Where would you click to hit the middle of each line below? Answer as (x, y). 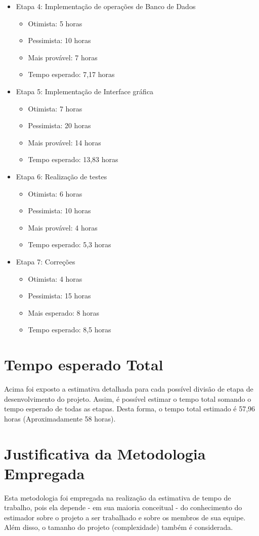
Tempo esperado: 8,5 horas (70, 330)
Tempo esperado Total (84, 365)
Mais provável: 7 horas (63, 57)
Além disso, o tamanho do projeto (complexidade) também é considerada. (119, 527)
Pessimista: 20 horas (59, 125)
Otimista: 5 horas (55, 23)
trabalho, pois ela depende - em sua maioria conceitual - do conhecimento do (123, 507)
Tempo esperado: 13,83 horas (73, 159)
